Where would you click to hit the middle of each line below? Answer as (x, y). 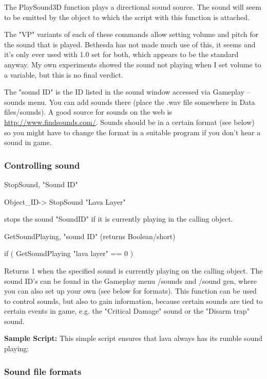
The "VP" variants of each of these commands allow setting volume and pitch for (131, 34)
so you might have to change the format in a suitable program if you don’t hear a (132, 132)
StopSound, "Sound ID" (41, 184)
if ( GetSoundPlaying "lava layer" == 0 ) (69, 253)
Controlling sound (42, 165)
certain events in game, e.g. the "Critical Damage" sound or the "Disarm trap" (127, 311)
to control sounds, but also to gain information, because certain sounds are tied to (133, 301)
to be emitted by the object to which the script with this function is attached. (127, 17)
